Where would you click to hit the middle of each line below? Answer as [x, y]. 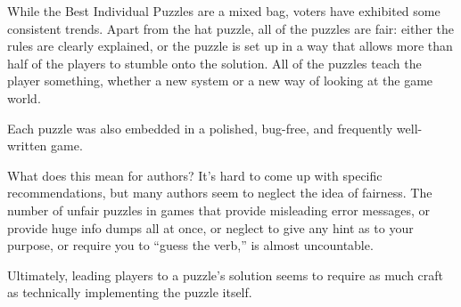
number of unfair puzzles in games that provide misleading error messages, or [218, 210]
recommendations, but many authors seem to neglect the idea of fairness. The [220, 193]
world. [24, 97]
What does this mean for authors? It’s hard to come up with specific [195, 175]
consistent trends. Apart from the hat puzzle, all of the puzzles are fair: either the [231, 28]
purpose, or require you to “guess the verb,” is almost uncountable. [190, 245]
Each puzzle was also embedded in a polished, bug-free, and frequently [200, 128]
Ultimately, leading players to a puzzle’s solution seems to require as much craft [226, 275]
